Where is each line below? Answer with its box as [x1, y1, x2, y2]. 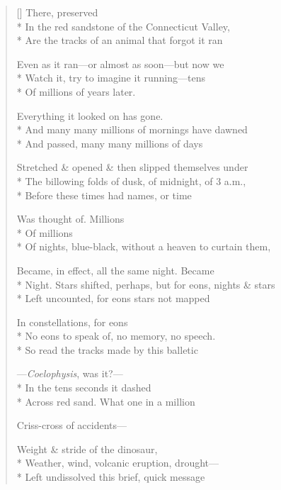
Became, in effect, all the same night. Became [16, 262, 214, 277]
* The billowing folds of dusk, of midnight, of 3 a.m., [16, 173, 246, 188]
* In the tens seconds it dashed [16, 380, 151, 395]
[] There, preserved [16, 5, 98, 19]
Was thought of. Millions [16, 211, 125, 226]
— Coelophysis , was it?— [16, 366, 123, 381]
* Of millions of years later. [16, 84, 136, 99]
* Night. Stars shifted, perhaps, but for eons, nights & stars [16, 277, 275, 291]
